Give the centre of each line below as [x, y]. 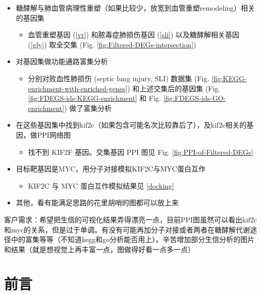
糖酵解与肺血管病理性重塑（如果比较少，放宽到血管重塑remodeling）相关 [136, 8]
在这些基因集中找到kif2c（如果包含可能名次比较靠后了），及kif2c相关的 [131, 125]
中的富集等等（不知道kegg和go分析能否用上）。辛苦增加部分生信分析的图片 [133, 239]
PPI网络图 [54, 134]
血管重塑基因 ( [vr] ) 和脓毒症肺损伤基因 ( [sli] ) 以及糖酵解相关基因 [134, 35]
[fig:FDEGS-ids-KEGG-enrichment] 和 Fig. [94, 98]
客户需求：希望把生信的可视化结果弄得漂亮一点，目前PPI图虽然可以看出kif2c [130, 219]
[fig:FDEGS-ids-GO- [195, 98]
